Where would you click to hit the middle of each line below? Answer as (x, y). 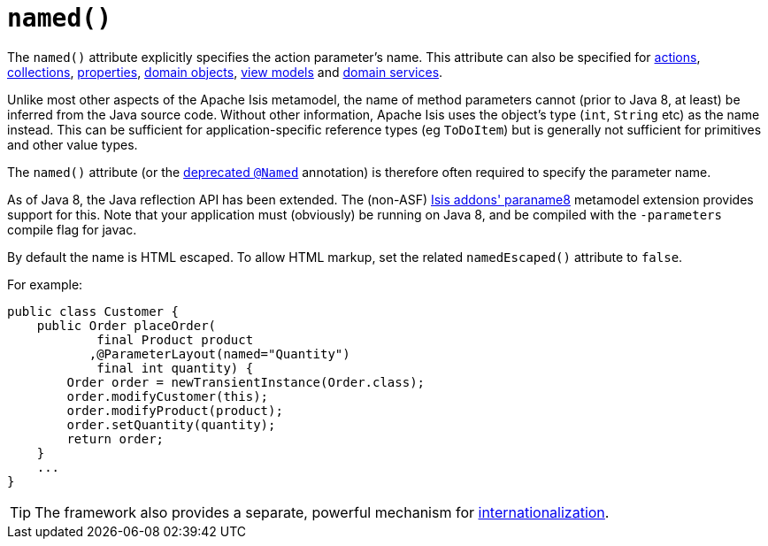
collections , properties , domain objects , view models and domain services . (225, 72)
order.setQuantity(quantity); (171, 424)
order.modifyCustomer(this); (168, 396)
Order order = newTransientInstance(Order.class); (246, 382)
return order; (115, 438)
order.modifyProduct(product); (175, 410)
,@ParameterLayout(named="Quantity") (219, 354)
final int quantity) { (175, 368)
